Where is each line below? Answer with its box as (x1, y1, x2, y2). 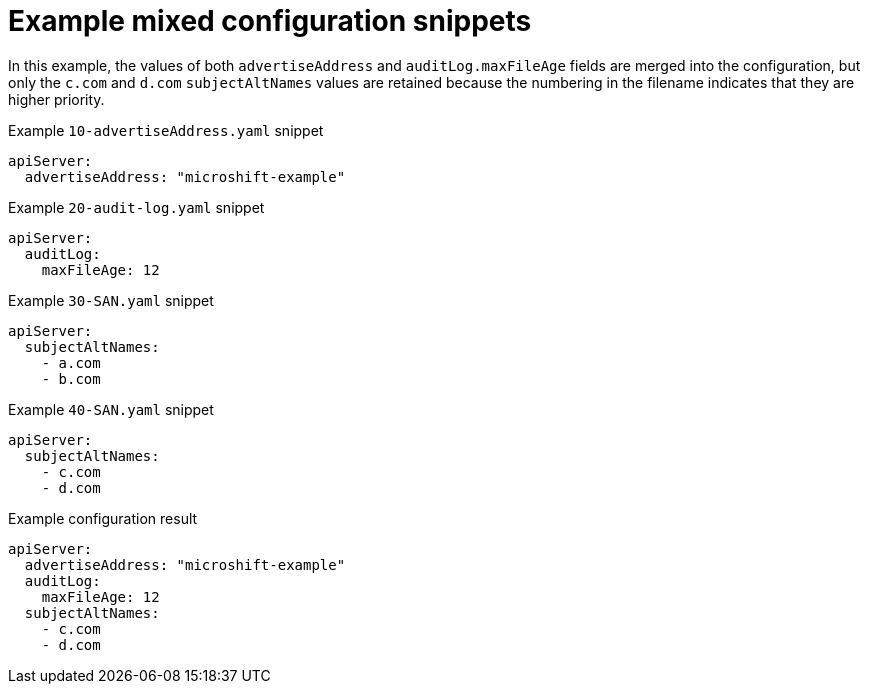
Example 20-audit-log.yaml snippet (8, 198, 265, 216)
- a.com (41, 354, 101, 371)
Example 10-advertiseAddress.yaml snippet (8, 121, 324, 139)
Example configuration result (8, 509, 198, 527)
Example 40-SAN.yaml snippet (8, 400, 214, 418)
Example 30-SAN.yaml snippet (8, 291, 214, 309)
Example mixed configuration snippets (8, 4, 532, 38)
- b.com (41, 370, 101, 387)
